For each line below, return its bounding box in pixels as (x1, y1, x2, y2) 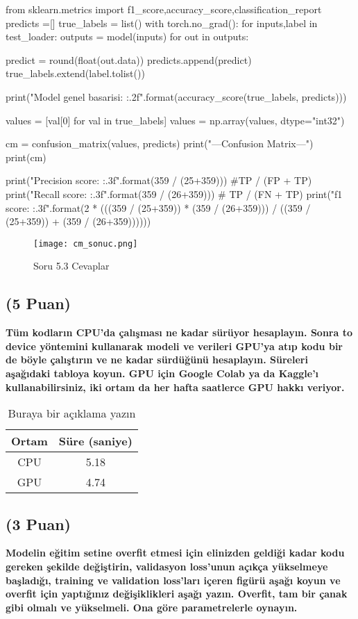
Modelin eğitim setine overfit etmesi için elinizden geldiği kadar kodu (6, 545, 345, 560)
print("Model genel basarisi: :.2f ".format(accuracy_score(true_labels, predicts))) (6, 89, 347, 104)
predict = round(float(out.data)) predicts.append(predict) (6, 52, 252, 67)
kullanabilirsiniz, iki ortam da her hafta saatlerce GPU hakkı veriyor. (6, 379, 345, 394)
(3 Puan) (6, 513, 71, 534)
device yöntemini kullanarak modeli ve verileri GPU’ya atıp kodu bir (6, 338, 343, 353)
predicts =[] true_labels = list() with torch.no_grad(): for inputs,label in (6, 15, 318, 30)
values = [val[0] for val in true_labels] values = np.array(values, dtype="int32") (6, 113, 345, 127)
